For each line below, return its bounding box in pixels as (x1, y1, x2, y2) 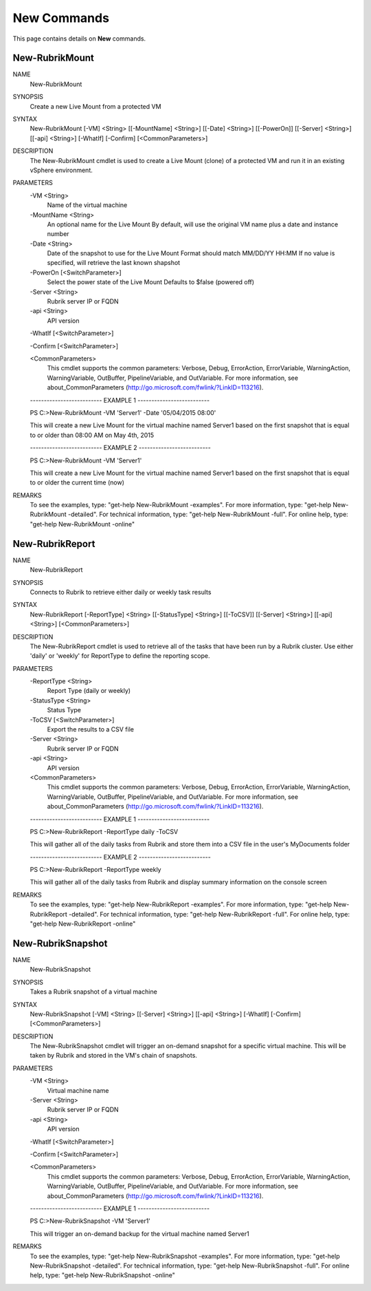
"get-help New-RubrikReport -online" (30, 919, 136, 928)
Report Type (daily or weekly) (47, 687, 131, 695)
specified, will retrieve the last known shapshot (47, 259, 181, 267)
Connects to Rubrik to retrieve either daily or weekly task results (30, 588, 212, 596)
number (47, 230, 69, 238)
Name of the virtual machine (47, 201, 128, 209)
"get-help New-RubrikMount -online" (30, 520, 135, 528)
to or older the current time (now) (30, 478, 125, 487)
